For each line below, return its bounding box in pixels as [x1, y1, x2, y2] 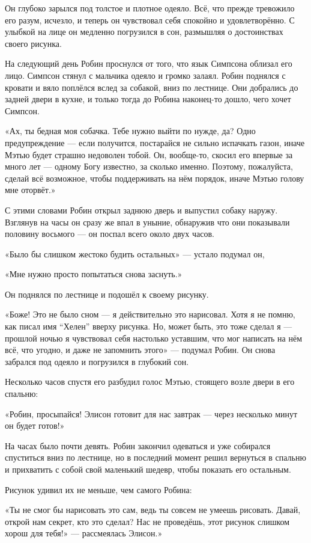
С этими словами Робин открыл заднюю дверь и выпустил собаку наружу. [5, 203, 278, 216]
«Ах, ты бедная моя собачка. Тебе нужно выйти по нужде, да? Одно [5, 124, 256, 137]
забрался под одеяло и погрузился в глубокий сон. [5, 355, 189, 367]
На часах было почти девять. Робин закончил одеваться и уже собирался [5, 439, 271, 452]
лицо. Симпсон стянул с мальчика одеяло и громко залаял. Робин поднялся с [5, 69, 286, 81]
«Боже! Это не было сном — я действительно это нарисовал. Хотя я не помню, [5, 308, 295, 321]
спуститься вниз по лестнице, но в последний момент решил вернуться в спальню [5, 451, 306, 464]
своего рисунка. [5, 37, 62, 49]
